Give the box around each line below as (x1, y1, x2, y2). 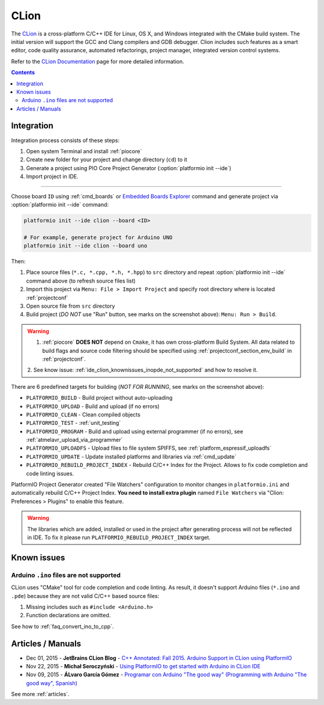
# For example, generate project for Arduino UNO (23, 234, 173, 240)
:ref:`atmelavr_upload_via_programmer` (26, 436, 123, 444)
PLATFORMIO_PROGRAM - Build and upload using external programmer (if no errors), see (26, 427, 244, 435)
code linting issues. (26, 469, 74, 477)
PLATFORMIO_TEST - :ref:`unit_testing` (26, 420, 121, 427)
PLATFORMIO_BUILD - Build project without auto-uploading (26, 394, 173, 401)
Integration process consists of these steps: (11, 136, 120, 144)
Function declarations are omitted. (26, 612, 111, 619)
